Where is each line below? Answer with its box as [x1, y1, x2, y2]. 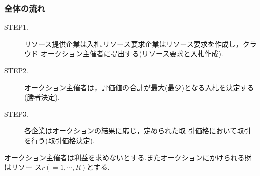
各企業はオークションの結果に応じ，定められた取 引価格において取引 [24, 125, 251, 136]
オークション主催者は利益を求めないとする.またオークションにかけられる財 [4, 152, 252, 162]
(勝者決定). [24, 92, 60, 102]
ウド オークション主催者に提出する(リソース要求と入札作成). [24, 48, 223, 59]
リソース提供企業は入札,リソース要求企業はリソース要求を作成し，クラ [24, 38, 257, 49]
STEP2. [4, 65, 28, 75]
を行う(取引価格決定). [24, 135, 95, 145]
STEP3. [4, 108, 28, 119]
